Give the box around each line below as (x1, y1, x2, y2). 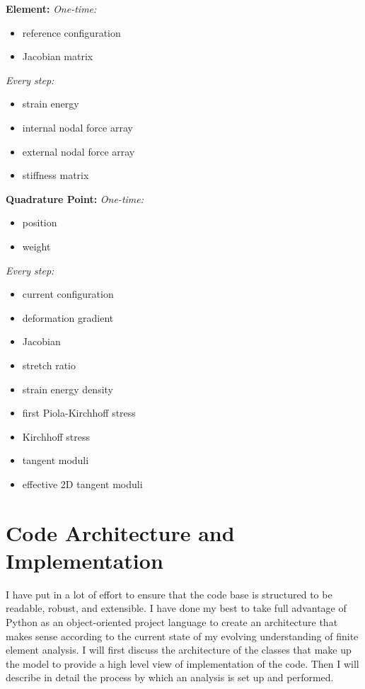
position (22, 215, 57, 230)
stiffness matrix (22, 168, 89, 183)
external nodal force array (22, 144, 135, 158)
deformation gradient (22, 310, 114, 325)
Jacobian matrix (22, 49, 93, 64)
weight (22, 238, 51, 253)
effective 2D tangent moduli (22, 476, 143, 491)
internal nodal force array (22, 120, 133, 134)
